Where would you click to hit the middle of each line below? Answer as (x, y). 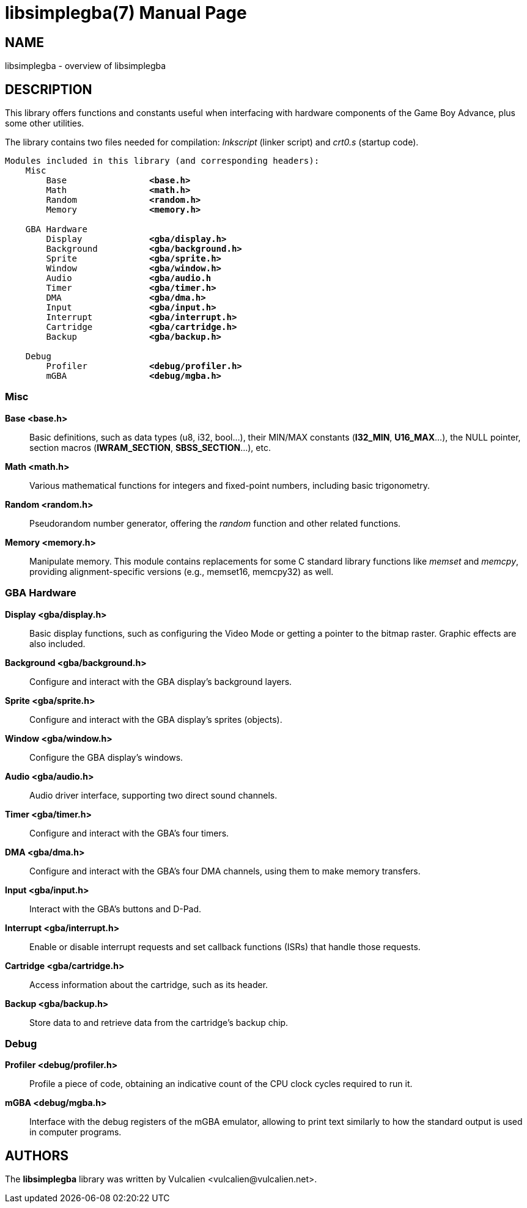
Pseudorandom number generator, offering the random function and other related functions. (215, 523)
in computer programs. (76, 1132)
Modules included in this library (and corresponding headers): (162, 161)
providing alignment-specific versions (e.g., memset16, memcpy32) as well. (182, 571)
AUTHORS (37, 1155)
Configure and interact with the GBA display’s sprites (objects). (156, 719)
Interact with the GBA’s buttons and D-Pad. (116, 909)
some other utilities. (45, 123)
